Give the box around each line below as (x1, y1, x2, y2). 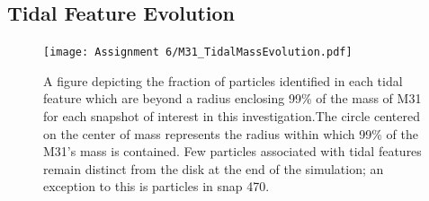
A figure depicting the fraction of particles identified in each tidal (43, 71, 403, 90)
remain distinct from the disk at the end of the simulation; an (43, 159, 384, 178)
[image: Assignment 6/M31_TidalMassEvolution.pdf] (43, 46, 353, 59)
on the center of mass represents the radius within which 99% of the (43, 124, 419, 143)
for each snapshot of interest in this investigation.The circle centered (43, 107, 420, 126)
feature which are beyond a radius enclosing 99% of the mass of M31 (43, 89, 422, 108)
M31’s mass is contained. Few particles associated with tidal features (43, 142, 422, 161)
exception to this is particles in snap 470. (43, 177, 270, 196)
